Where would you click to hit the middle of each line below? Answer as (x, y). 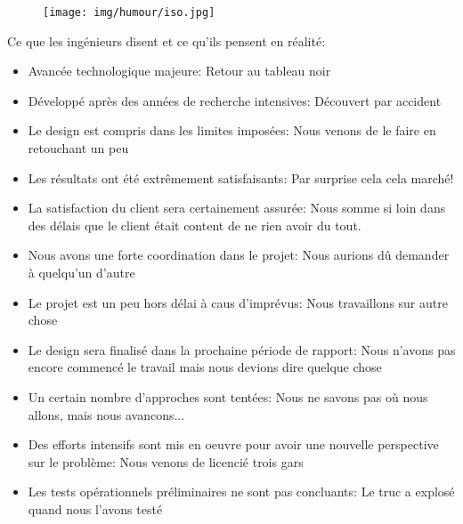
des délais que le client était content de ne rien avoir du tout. (195, 225)
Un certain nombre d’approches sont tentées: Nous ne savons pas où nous (228, 396)
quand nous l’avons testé (95, 508)
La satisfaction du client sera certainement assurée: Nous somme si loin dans (237, 208)
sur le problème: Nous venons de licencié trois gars (166, 461)
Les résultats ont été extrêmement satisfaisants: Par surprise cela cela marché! (241, 177)
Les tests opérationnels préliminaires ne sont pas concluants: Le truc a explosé (241, 492)
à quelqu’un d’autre (81, 272)
